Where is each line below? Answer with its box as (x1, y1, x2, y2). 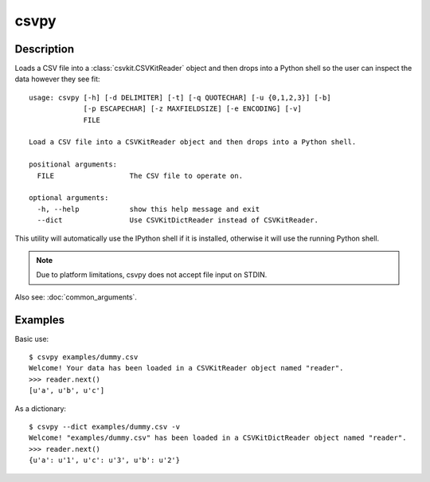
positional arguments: (29, 160, 118, 169)
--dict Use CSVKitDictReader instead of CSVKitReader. (37, 216, 319, 225)
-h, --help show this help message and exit (37, 204, 260, 214)
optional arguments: (29, 194, 109, 202)
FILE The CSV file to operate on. (37, 171, 243, 180)
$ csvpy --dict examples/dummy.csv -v (29, 422, 181, 431)
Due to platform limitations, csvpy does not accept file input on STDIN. (36, 270, 268, 280)
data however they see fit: (14, 74, 100, 84)
